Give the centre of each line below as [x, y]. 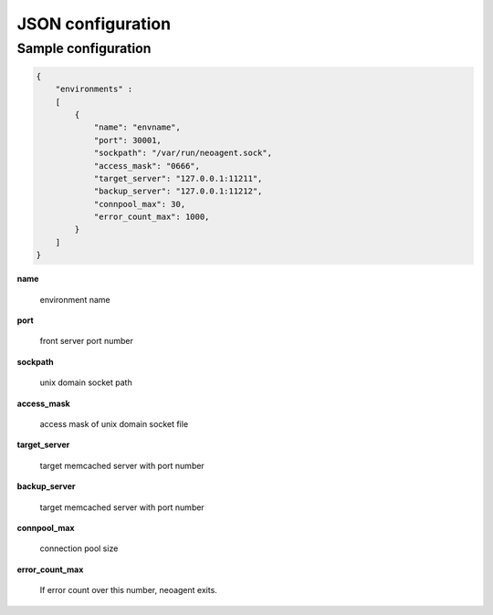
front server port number [87, 341]
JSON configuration [94, 24]
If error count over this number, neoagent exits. [129, 590]
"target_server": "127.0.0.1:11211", [178, 178]
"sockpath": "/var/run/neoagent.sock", [183, 153]
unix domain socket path [86, 382]
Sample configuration [84, 48]
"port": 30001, [127, 140]
